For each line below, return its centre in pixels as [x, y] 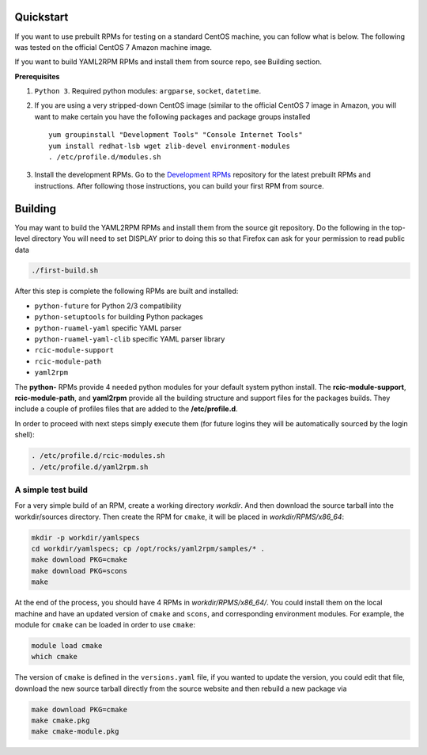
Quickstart [42, 17]
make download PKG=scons [79, 571]
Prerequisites [37, 76]
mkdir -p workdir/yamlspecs [85, 538]
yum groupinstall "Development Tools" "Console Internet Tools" [176, 135]
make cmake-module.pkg [75, 732]
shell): [25, 435]
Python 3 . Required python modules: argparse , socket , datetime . [148, 91]
